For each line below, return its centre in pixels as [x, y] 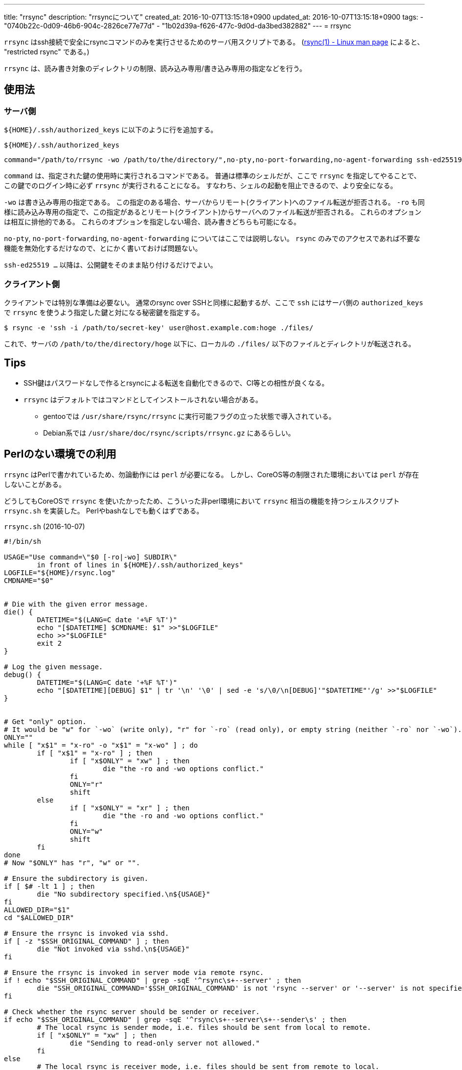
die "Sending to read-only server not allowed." [165, 1043]
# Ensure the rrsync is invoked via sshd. [87, 933]
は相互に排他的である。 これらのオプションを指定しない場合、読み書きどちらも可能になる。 [152, 222]
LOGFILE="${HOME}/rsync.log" [60, 572]
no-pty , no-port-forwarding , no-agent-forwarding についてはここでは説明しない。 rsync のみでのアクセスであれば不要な [212, 239]
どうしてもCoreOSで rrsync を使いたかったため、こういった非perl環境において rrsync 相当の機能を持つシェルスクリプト [202, 501]
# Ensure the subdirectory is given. [76, 878]
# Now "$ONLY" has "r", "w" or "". [72, 863]
